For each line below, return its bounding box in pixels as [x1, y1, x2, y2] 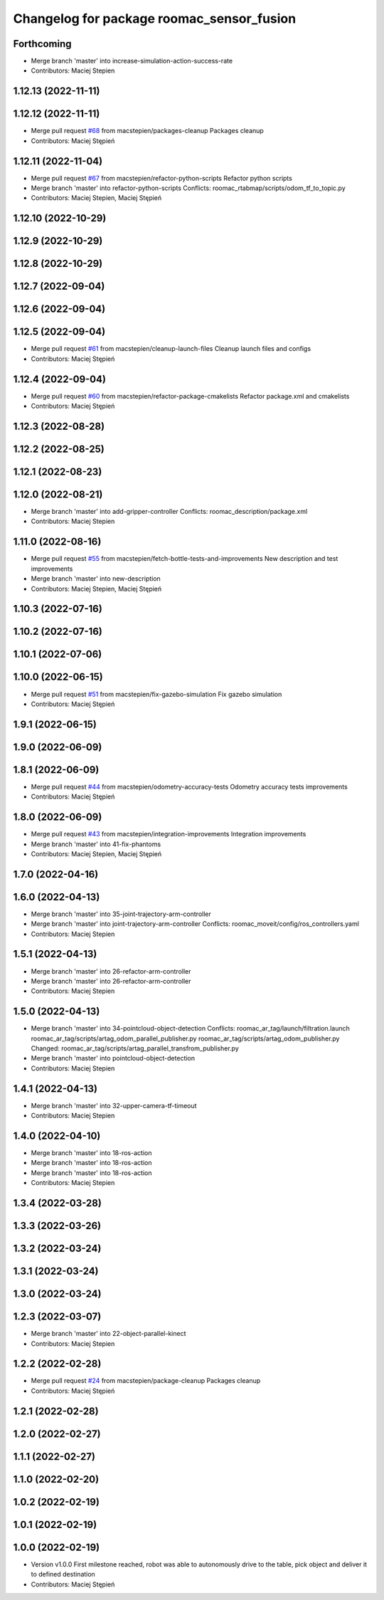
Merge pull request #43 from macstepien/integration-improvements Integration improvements [31, 830, 306, 838]
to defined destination [31, 1570, 95, 1579]
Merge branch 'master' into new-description [31, 574, 161, 583]
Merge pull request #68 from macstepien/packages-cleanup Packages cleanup [31, 127, 265, 135]
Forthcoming [13, 38, 72, 50]
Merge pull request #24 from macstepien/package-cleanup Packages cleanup [31, 1377, 261, 1385]
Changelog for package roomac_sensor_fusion [13, 11, 297, 26]
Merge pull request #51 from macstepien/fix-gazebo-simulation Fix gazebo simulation [31, 690, 282, 698]
